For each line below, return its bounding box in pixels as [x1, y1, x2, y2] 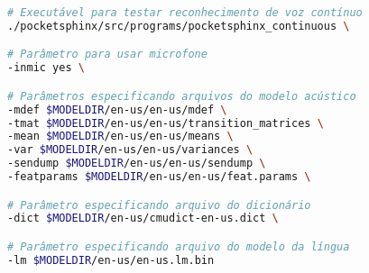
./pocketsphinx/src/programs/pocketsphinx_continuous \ [7, 19, 350, 32]
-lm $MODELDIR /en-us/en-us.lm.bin [7, 253, 215, 267]
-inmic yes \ [7, 61, 85, 75]
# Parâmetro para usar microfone [7, 48, 208, 61]
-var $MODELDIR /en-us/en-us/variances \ [7, 143, 254, 157]
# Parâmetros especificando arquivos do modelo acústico [7, 89, 356, 103]
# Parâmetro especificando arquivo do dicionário [7, 198, 311, 212]
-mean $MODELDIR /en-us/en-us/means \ [7, 130, 234, 143]
